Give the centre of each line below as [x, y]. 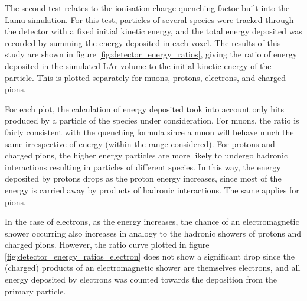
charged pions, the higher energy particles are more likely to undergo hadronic [146, 155]
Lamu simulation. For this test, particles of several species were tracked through [149, 19]
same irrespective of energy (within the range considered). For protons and [140, 143]
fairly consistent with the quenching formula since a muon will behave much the [149, 132]
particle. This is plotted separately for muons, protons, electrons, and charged [145, 77]
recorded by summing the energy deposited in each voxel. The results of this [143, 42]
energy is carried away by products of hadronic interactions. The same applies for [152, 190]
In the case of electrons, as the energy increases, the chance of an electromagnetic [152, 221]
